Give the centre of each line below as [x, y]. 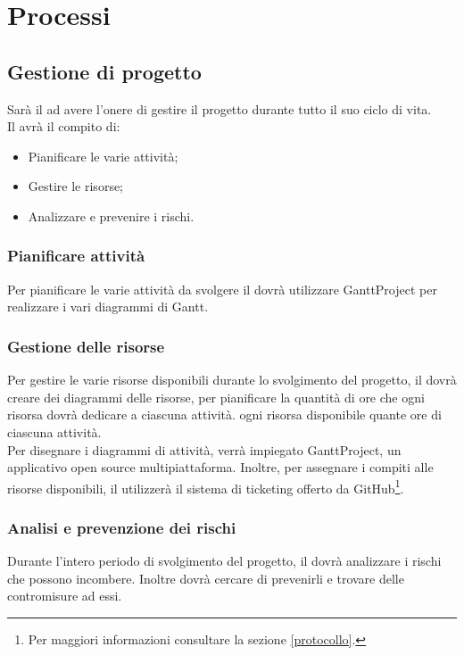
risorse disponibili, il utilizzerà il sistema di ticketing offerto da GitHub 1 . [206, 486]
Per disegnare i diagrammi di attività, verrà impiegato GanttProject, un [204, 449]
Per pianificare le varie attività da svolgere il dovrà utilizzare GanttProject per [222, 289]
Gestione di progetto [104, 71]
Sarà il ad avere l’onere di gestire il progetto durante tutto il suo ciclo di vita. [220, 108]
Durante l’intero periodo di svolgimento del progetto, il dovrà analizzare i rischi [224, 561]
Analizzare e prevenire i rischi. [111, 216]
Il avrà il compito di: [64, 126]
